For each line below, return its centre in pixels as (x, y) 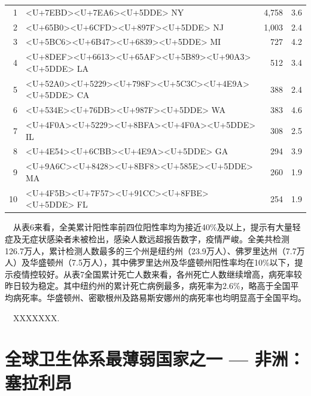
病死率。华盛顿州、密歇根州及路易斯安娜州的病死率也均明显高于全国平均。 (159, 297)
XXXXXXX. (36, 317)
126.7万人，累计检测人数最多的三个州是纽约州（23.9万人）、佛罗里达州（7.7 (151, 250)
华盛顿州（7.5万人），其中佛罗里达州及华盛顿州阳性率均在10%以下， (162, 262)
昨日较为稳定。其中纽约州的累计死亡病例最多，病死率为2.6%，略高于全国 (148, 286)
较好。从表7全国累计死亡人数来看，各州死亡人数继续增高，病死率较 (170, 274)
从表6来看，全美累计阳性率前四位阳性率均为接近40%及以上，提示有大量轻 (157, 227)
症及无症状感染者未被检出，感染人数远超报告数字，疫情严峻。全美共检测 (147, 239)
